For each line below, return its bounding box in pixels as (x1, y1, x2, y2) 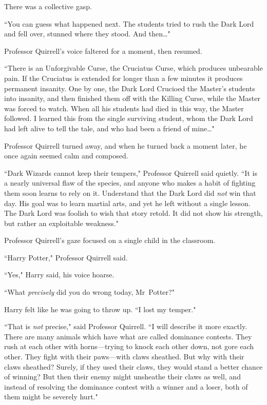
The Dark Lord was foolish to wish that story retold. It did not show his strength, (4, 208, 263, 218)
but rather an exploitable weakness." (4, 217, 119, 228)
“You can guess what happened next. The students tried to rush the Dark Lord (4, 18, 254, 29)
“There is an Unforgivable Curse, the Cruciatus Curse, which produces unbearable (4, 63, 263, 73)
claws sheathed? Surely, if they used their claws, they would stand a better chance (4, 361, 263, 372)
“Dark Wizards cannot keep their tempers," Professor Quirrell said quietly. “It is (4, 167, 257, 178)
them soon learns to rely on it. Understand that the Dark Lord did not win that (4, 187, 256, 198)
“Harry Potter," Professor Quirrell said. (4, 252, 128, 262)
